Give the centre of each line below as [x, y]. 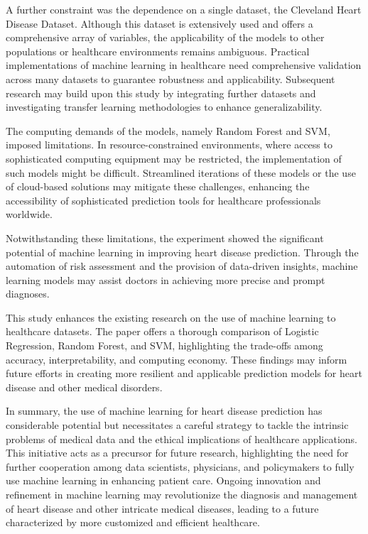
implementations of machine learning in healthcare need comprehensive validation [184, 65]
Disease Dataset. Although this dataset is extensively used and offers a [159, 23]
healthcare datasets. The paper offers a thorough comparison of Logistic [162, 331]
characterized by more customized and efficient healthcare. [133, 522]
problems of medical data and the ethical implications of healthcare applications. [182, 438]
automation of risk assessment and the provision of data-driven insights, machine [182, 266]
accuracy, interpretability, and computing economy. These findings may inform [177, 359]
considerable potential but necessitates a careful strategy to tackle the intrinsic [177, 425]
